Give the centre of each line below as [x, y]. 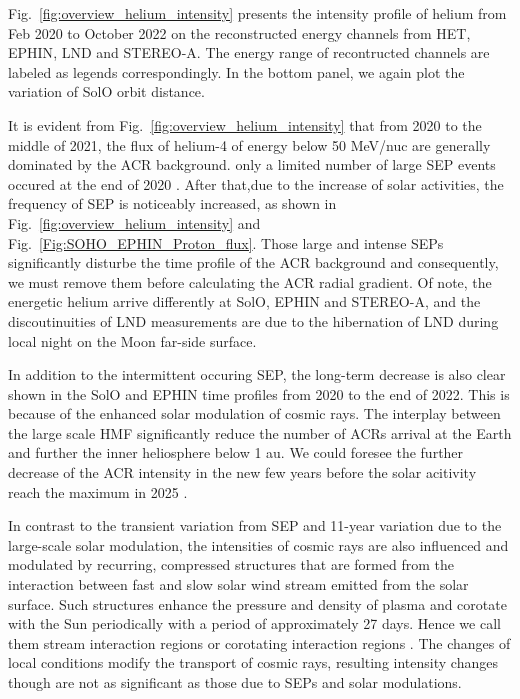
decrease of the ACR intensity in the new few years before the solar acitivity [242, 472]
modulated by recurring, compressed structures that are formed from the [231, 564]
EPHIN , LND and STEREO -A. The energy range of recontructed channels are [249, 52]
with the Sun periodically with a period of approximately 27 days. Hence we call [254, 623]
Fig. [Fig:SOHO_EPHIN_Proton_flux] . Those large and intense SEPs [226, 242]
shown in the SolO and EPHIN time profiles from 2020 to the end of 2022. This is [259, 393]
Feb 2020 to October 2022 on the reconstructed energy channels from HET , [239, 32]
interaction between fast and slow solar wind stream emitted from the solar [238, 584]
